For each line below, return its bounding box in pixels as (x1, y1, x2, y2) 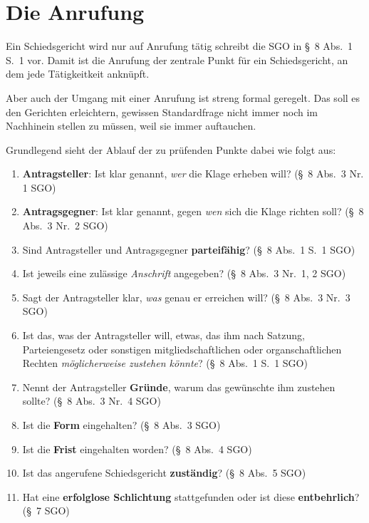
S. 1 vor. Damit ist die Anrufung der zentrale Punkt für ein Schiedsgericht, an (6, 52, 348, 67)
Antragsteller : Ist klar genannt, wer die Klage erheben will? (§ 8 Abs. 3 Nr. (22, 166, 364, 181)
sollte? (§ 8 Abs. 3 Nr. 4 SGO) (22, 393, 161, 408)
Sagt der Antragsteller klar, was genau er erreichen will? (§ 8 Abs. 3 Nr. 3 (22, 289, 350, 304)
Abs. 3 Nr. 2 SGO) (22, 218, 108, 233)
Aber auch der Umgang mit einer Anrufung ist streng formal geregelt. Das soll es (6, 90, 360, 105)
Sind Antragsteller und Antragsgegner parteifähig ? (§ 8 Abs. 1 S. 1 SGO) (22, 242, 355, 257)
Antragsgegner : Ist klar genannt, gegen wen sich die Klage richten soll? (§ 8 (22, 204, 364, 219)
